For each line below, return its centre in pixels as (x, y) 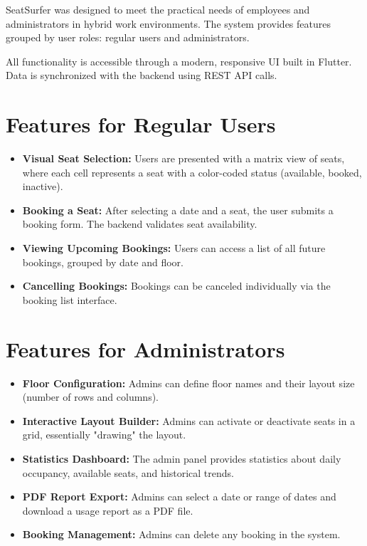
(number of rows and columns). (90, 397)
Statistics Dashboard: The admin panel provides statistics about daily (182, 458)
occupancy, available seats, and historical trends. (128, 472)
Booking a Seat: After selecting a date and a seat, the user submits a (178, 210)
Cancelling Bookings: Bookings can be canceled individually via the (176, 286)
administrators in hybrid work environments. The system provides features (168, 23)
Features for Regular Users (141, 124)
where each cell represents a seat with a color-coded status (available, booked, (192, 172)
